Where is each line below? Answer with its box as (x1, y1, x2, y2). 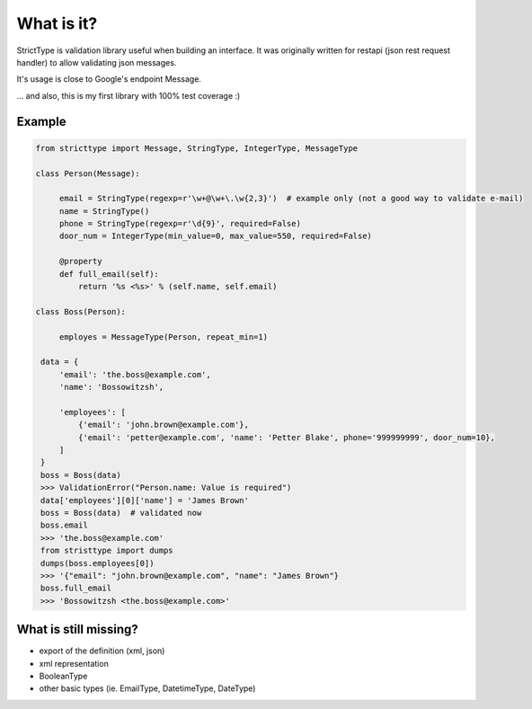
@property (58, 256, 102, 267)
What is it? (16, 13, 98, 33)
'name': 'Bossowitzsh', (58, 382, 164, 393)
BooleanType (39, 670, 88, 682)
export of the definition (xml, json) (39, 645, 165, 656)
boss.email (40, 520, 89, 530)
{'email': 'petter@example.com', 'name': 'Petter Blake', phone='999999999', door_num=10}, (77, 432, 496, 442)
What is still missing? (16, 622, 138, 637)
